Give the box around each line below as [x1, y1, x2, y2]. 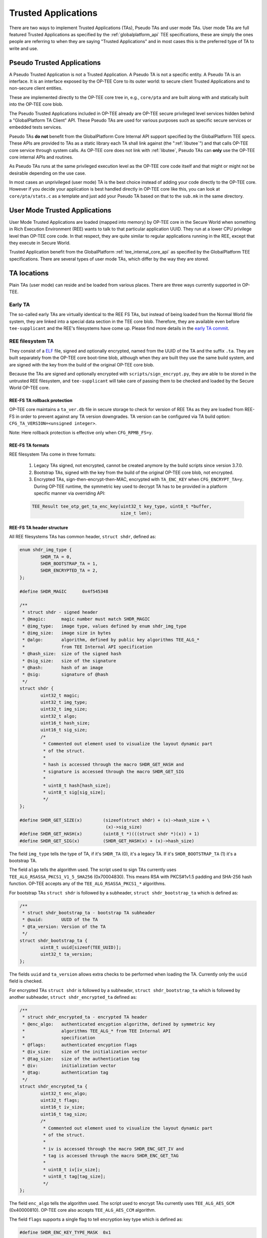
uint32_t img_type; [40, 699, 88, 705]
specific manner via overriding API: [34, 490, 106, 496]
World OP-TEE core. [9, 385, 50, 391]
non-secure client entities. [9, 85, 63, 91]
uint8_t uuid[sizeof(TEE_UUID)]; [40, 944, 122, 950]
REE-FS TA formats [9, 442, 49, 448]
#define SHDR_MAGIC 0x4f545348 [19, 588, 109, 594]
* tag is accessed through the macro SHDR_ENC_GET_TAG [43, 1153, 179, 1159]
